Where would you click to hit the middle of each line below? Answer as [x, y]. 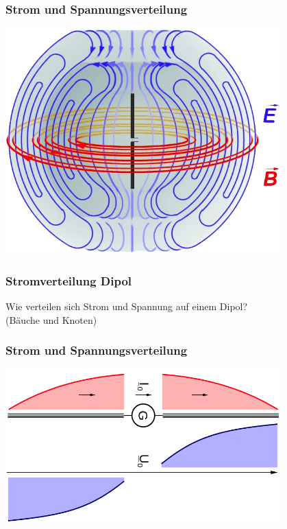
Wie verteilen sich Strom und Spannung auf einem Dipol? [127, 306]
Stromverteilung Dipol [69, 281]
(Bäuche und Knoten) [51, 319]
